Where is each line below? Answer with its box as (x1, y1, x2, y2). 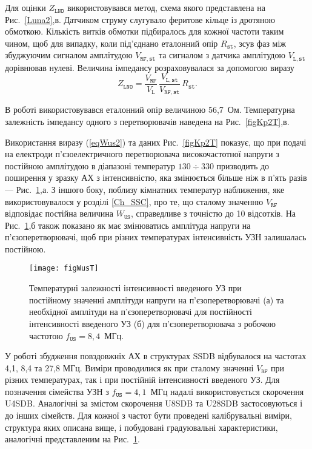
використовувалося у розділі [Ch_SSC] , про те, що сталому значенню (5, 195, 264, 208)
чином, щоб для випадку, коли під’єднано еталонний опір (5, 36, 218, 49)
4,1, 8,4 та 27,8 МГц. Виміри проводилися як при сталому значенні (5, 361, 254, 374)
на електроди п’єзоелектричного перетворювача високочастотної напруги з (5, 147, 279, 160)
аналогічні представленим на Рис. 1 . (5, 433, 140, 445)
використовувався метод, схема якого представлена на (67, 1, 265, 13)
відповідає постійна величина (5, 207, 114, 220)
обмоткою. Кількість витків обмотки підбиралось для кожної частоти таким (5, 25, 284, 38)
